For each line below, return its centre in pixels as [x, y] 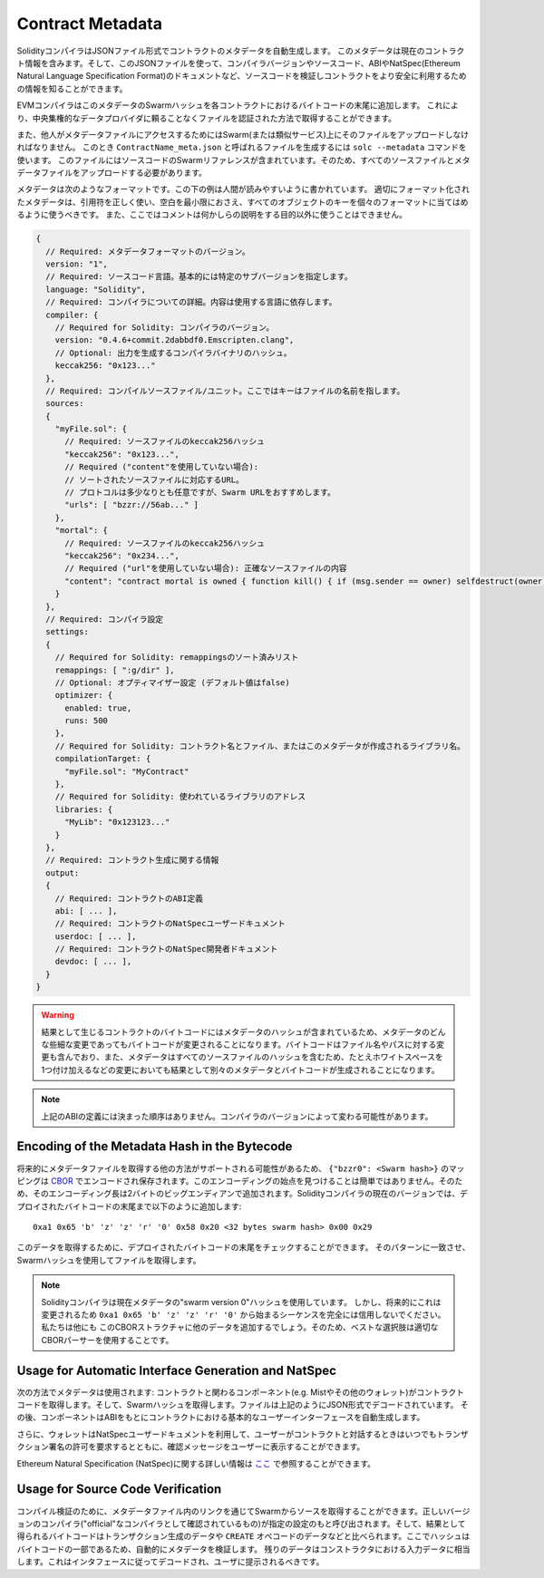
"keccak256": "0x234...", [122, 556]
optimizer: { [84, 695]
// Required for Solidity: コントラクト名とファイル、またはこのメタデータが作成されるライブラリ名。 [260, 746]
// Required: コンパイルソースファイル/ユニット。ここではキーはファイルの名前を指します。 [225, 391]
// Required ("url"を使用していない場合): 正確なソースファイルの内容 [206, 568]
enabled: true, [98, 708]
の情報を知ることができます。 [72, 88]
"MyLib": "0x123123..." [117, 822]
